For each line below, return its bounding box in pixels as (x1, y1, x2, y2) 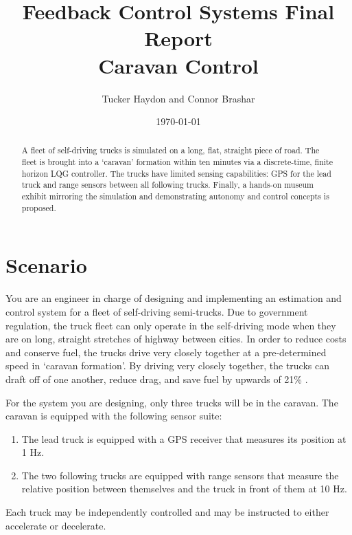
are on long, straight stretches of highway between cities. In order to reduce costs (5, 331, 347, 346)
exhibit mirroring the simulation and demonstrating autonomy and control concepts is (21, 190, 329, 202)
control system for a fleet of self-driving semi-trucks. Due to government (5, 304, 308, 318)
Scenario (5, 251, 87, 279)
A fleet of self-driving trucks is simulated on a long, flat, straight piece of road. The (21, 144, 320, 156)
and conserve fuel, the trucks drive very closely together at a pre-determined (5, 345, 327, 359)
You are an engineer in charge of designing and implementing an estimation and (5, 291, 342, 305)
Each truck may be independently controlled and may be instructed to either (5, 505, 329, 519)
